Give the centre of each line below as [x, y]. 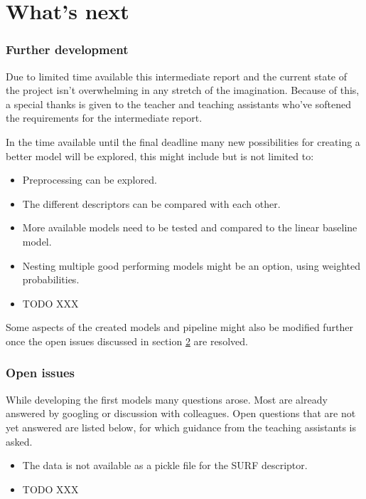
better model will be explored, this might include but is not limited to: [160, 156]
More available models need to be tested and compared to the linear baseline [190, 227]
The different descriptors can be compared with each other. [151, 203]
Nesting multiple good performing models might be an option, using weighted [191, 265]
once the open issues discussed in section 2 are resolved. [127, 341]
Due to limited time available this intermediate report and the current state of [177, 76]
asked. [19, 441]
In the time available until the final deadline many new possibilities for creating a [183, 141]
